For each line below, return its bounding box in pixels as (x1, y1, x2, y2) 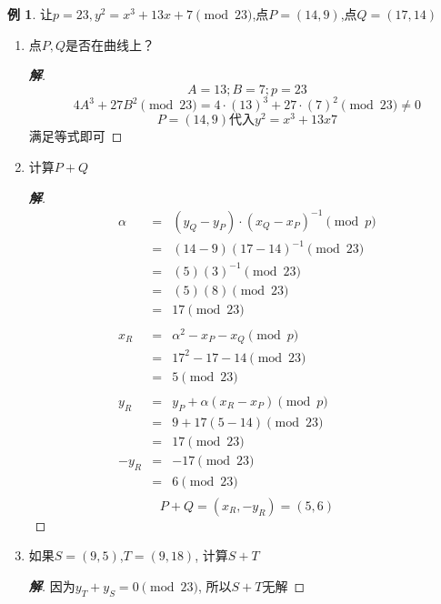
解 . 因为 (28, 576, 75, 595)
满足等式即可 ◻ (28, 126, 123, 146)
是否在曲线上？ (65, 35, 155, 54)
